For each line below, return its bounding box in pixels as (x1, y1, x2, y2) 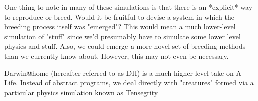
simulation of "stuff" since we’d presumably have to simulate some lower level (4, 31, 241, 41)
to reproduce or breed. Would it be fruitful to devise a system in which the (4, 11, 234, 22)
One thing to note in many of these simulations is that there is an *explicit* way (4, 2, 253, 12)
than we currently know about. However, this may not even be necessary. (4, 50, 229, 61)
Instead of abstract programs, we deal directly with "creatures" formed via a (20, 77, 254, 88)
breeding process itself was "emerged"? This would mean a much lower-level (4, 21, 236, 32)
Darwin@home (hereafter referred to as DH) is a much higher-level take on (4, 67, 234, 78)
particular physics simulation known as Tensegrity (4, 87, 158, 97)
